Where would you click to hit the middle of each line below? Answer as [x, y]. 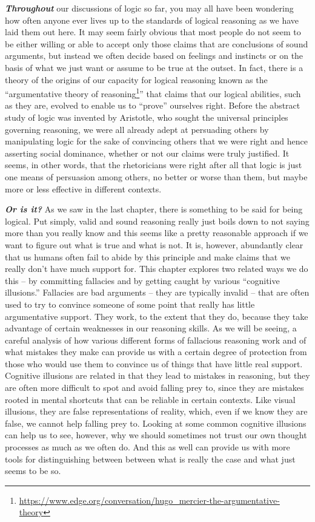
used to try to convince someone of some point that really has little [130, 304]
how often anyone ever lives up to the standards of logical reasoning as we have [152, 20]
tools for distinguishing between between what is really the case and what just [150, 459]
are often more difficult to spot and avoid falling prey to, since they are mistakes [154, 388]
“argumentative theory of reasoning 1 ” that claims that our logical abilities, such [153, 93]
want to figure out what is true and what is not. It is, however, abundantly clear [154, 244]
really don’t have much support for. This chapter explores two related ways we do [157, 269]
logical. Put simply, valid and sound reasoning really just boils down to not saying [157, 221]
